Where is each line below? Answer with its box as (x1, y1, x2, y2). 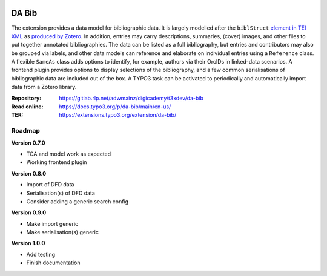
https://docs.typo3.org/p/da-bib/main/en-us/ (59, 103, 171, 110)
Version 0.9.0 (11, 209, 47, 216)
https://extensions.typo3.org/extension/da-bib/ (59, 111, 177, 119)
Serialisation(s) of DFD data (26, 189, 95, 197)
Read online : (11, 103, 44, 110)
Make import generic (26, 220, 79, 227)
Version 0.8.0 (11, 169, 47, 177)
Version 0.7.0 (11, 139, 45, 146)
